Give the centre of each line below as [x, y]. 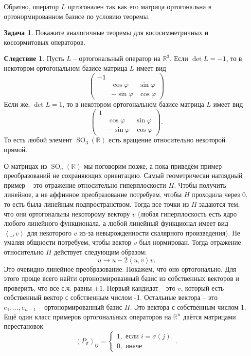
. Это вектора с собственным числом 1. [188, 307]
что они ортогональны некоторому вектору [67, 213]
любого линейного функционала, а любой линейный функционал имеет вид [116, 223]
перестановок [24, 326]
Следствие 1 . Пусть [34, 58]
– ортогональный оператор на [117, 58]
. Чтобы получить [200, 185]
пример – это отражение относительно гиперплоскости [85, 185]
